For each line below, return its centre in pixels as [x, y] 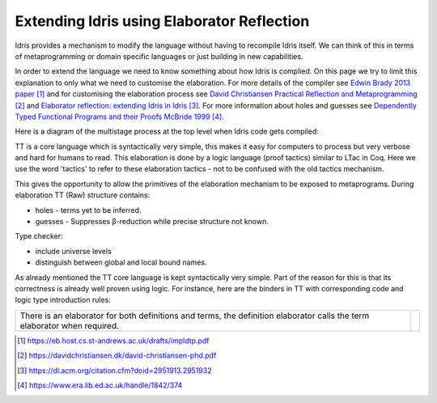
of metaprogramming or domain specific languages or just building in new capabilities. [159, 56]
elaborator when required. [70, 325]
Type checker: [39, 236]
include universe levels [74, 251]
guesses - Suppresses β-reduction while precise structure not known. [152, 222]
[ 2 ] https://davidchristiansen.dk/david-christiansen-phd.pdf [117, 355]
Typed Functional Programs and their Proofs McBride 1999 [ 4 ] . [119, 117]
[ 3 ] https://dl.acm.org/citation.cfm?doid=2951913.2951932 [115, 370]
